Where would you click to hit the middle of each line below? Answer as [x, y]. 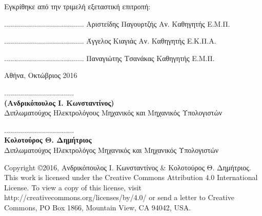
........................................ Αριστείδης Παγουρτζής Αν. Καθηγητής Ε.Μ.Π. [117, 23]
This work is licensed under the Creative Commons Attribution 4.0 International [131, 177]
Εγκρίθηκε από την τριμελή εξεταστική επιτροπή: [77, 6]
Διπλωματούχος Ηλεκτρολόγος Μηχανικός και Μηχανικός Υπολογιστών [112, 150]
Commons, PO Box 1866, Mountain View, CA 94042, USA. [98, 207]
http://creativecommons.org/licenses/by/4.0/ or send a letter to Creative [119, 197]
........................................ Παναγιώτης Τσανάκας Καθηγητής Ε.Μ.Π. [109, 58]
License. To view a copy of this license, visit [73, 187]
